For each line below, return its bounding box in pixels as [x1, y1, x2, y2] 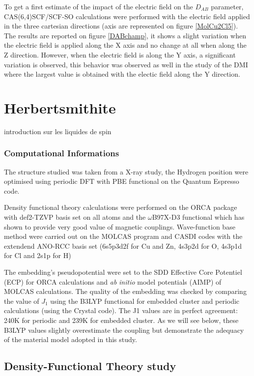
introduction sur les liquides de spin [4, 126, 112, 136]
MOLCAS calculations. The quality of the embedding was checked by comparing [4, 286, 247, 296]
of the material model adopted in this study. [4, 334, 137, 345]
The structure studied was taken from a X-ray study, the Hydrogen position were [4, 166, 249, 176]
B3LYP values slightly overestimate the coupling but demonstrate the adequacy [4, 324, 244, 335]
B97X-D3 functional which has [152, 212, 245, 222]
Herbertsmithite [4, 97, 116, 117]
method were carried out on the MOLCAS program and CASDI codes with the [4, 231, 243, 241]
